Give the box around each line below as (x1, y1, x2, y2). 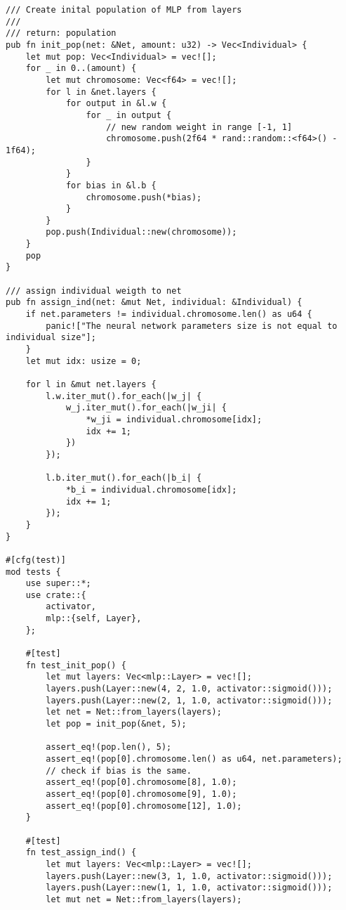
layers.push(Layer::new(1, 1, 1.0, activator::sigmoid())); (46, 883, 333, 893)
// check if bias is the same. (46, 765, 192, 776)
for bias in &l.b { (65, 180, 157, 190)
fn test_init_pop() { (25, 660, 126, 670)
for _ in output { (86, 110, 172, 120)
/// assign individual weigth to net (6, 285, 182, 296)
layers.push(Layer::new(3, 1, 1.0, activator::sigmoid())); (46, 871, 333, 881)
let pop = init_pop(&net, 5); (46, 719, 187, 729)
